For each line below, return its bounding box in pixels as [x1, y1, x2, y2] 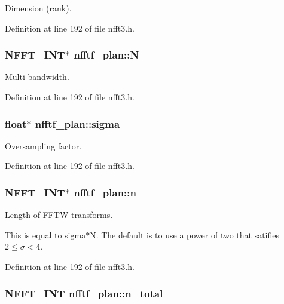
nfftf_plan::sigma [35, 116, 120, 131]
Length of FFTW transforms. [5, 208, 113, 221]
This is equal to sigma [5, 228, 86, 241]
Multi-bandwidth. [5, 70, 69, 83]
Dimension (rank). [5, 2, 72, 14]
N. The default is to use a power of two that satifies [90, 228, 280, 241]
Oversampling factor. [5, 139, 82, 152]
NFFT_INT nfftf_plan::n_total [5, 285, 163, 300]
